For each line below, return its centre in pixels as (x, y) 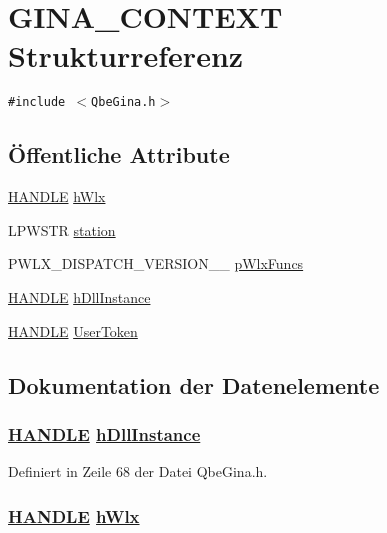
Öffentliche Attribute (119, 154)
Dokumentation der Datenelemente (194, 384)
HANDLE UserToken (73, 330)
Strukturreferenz (126, 55)
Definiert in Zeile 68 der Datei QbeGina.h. (138, 471)
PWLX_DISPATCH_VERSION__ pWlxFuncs (156, 263)
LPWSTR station (62, 229)
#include (37, 102)
